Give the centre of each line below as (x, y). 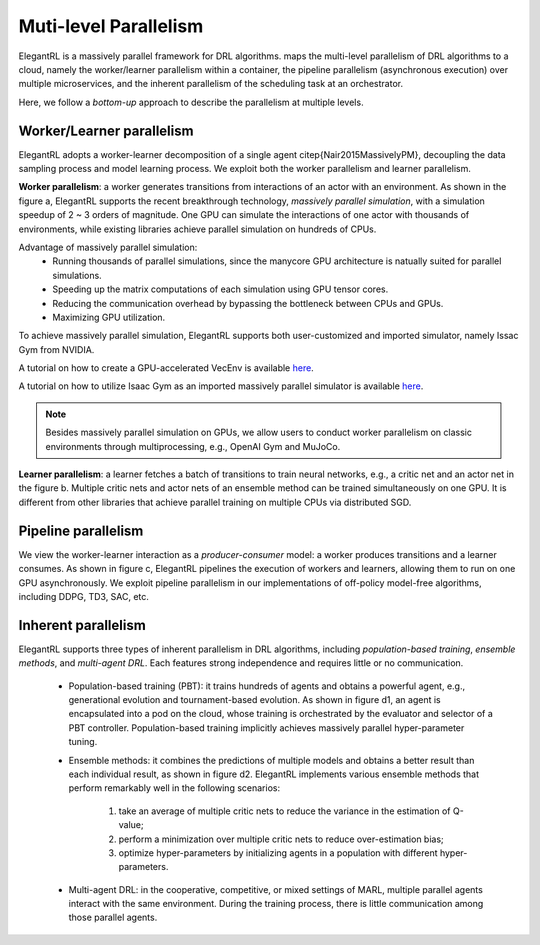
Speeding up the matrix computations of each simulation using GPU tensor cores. (220, 289)
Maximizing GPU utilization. (109, 317)
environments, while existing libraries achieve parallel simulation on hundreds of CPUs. (197, 229)
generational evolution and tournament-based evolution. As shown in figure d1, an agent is (254, 699)
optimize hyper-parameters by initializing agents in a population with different (278, 852)
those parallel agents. (113, 917)
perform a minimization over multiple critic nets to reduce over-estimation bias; (281, 839)
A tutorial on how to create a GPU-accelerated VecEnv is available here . (166, 368)
